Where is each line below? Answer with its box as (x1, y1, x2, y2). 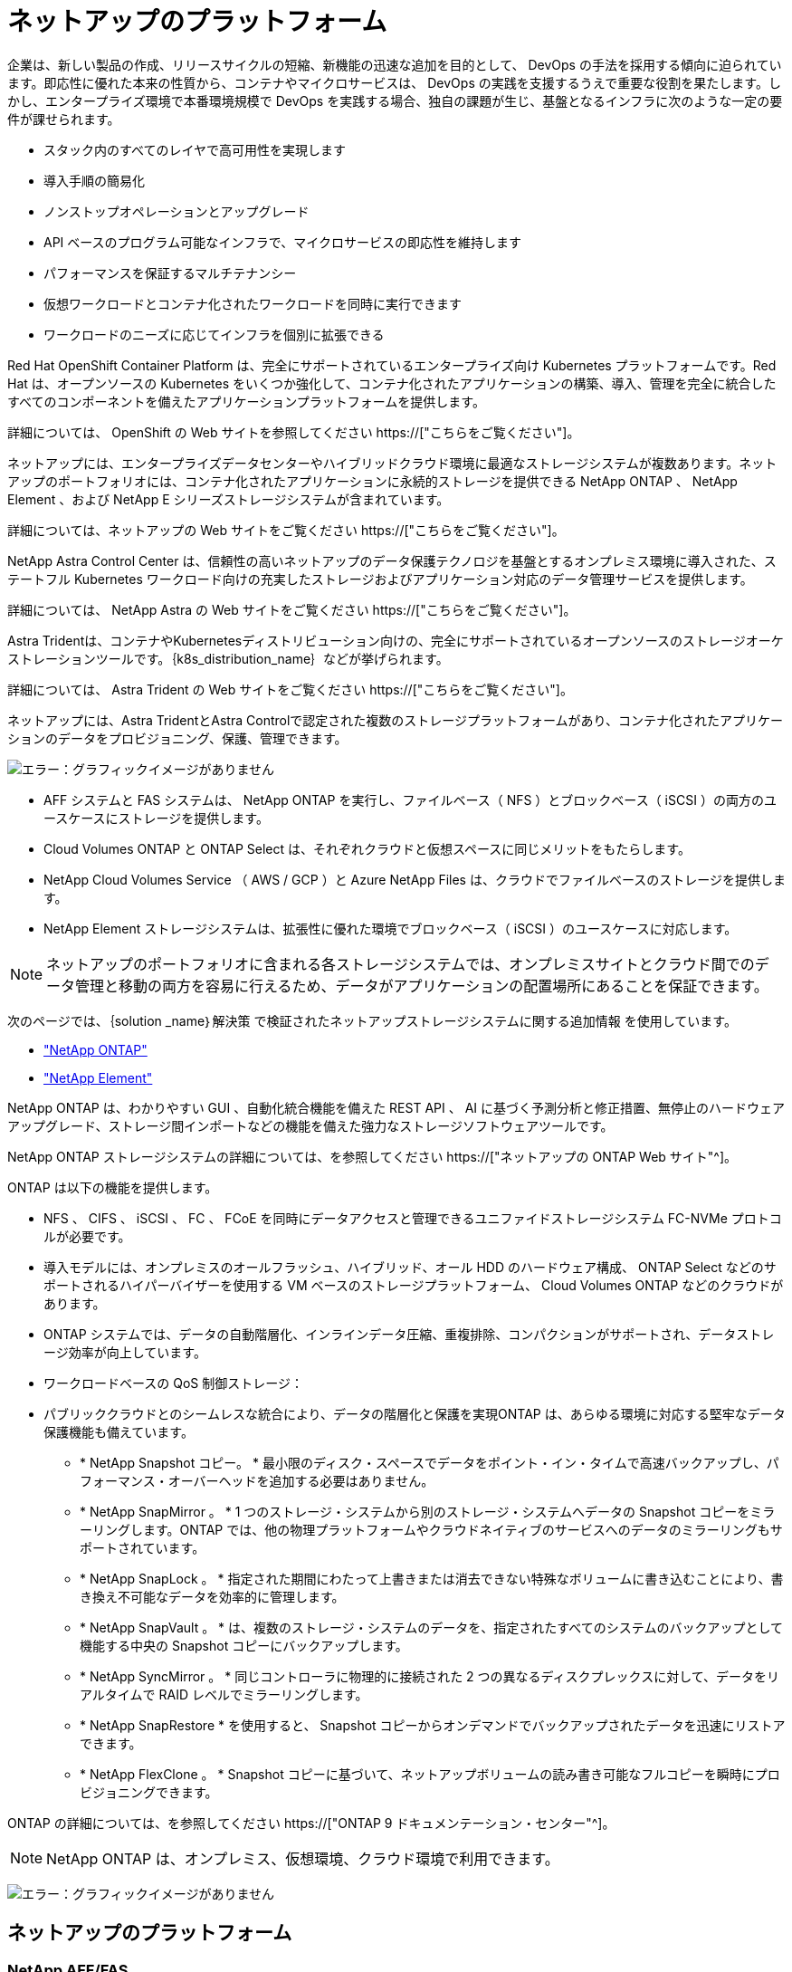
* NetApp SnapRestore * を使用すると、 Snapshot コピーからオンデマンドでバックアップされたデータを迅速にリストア (80, 1717, 786, 1733)
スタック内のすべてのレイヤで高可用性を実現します (43, 141, 347, 158)
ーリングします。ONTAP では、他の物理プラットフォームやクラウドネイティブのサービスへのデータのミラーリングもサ (80, 1521, 783, 1537)
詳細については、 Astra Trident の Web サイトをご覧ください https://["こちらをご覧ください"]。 (7, 681, 573, 697)
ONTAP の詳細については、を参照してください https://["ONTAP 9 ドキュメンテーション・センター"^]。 (7, 1814, 615, 1831)
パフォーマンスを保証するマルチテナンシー (43, 264, 297, 281)
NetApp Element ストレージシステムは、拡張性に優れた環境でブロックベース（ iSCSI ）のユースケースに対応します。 (43, 920, 738, 936)
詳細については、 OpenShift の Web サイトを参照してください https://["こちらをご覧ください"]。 (7, 424, 580, 440)
